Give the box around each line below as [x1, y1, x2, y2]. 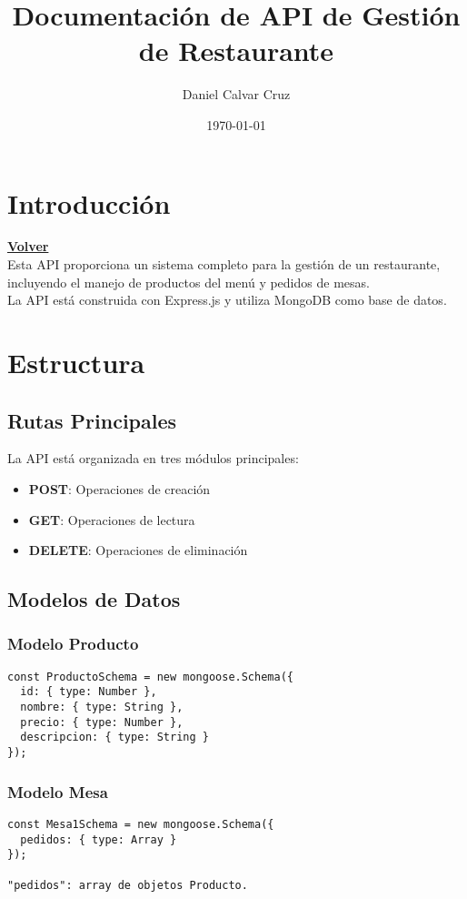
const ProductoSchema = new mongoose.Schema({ [7, 670, 293, 683]
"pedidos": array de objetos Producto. [7, 878, 248, 892]
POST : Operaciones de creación [28, 479, 211, 498]
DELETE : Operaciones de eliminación [28, 540, 248, 560]
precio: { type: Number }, [20, 715, 184, 729]
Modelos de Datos [7, 585, 181, 613]
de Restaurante [138, 32, 334, 69]
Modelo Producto [7, 632, 139, 655]
